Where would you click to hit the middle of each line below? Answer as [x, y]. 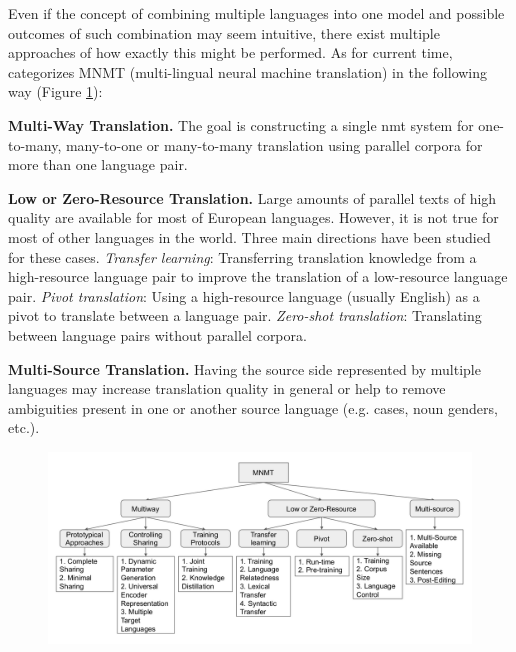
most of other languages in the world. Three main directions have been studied [249, 236]
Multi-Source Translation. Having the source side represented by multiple [244, 368]
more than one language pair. [98, 164]
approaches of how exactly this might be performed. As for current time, [230, 52]
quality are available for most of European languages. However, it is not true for [253, 217]
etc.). [24, 427]
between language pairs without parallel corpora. [157, 334]
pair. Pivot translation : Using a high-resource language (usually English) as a [244, 295]
